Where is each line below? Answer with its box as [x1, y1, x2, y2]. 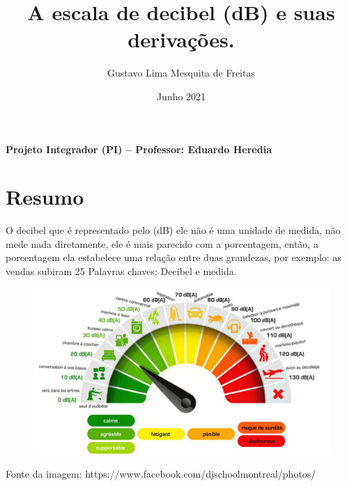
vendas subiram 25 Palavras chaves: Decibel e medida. [6, 264, 237, 278]
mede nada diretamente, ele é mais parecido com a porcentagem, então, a [6, 236, 318, 251]
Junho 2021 [156, 88, 206, 103]
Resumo [6, 182, 84, 211]
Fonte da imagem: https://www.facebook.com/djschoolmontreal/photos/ [6, 466, 316, 480]
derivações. [128, 25, 235, 54]
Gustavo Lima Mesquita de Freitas [107, 65, 255, 80]
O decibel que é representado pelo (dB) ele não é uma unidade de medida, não [6, 223, 341, 237]
